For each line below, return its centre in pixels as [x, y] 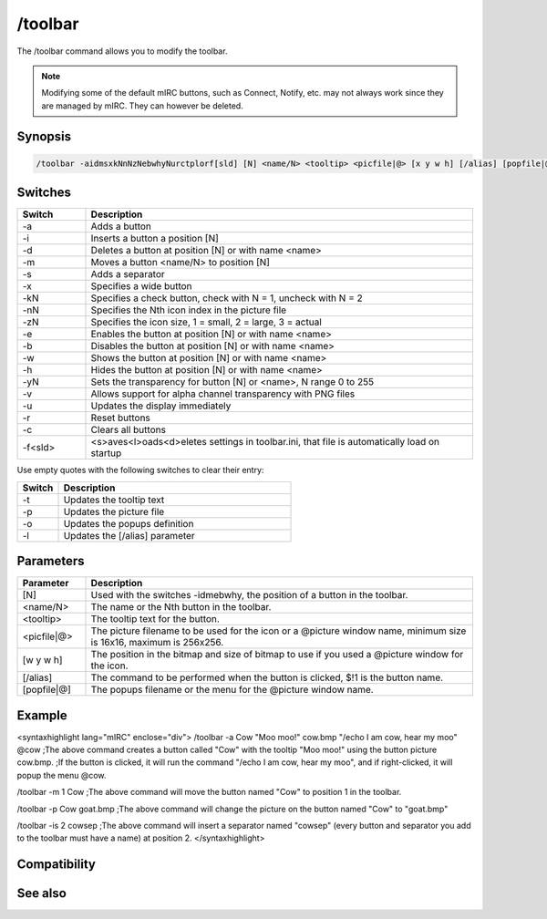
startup [106, 453]
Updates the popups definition [129, 523]
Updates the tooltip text [114, 500]
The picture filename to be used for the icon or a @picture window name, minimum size [279, 631]
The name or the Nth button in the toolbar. [181, 607]
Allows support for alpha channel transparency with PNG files [223, 394]
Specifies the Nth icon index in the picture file [189, 310]
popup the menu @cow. [62, 775]
